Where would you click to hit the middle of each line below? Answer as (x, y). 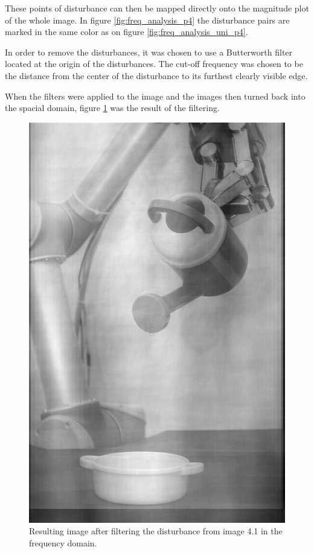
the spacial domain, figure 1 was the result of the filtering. (112, 108)
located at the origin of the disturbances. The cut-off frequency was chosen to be (154, 64)
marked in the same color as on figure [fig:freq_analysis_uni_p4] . (127, 32)
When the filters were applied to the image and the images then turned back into (155, 96)
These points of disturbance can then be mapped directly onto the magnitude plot (157, 8)
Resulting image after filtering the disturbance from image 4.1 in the (156, 531)
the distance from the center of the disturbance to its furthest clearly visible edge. (156, 75)
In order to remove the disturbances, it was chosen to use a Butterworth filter (149, 52)
